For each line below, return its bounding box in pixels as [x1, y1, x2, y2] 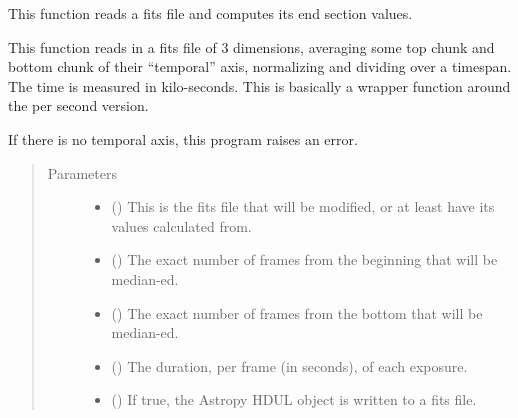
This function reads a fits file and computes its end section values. [8, 3, 413, 23]
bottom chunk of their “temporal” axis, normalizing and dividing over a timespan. [8, 56, 512, 77]
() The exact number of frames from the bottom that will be [111, 302, 483, 323]
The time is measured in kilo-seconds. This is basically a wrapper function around [8, 75, 511, 96]
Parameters [47, 162, 117, 183]
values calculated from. [111, 215, 252, 236]
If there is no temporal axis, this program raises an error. [8, 128, 358, 149]
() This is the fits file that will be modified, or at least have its [111, 196, 495, 217]
